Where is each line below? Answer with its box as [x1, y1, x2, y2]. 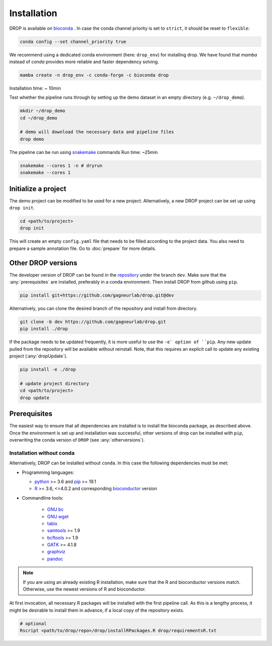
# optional [20, 621, 47, 626]
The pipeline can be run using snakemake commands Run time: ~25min [9, 149, 158, 155]
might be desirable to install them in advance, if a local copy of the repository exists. [9, 607, 184, 613]
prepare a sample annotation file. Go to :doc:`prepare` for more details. [9, 245, 156, 251]
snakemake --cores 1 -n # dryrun [20, 163, 103, 169]
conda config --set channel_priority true [20, 38, 126, 44]
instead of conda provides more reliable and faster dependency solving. [9, 59, 159, 65]
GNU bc [47, 506, 64, 512]
